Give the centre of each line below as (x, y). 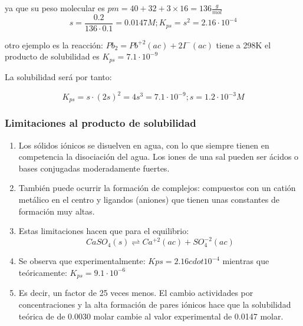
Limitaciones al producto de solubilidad (101, 123)
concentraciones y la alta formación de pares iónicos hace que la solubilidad (155, 304)
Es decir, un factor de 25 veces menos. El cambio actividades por (136, 293)
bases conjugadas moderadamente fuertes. (94, 168)
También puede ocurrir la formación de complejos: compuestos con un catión (157, 188)
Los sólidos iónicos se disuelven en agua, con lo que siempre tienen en (144, 145)
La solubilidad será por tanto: (58, 76)
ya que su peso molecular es (55, 8)
